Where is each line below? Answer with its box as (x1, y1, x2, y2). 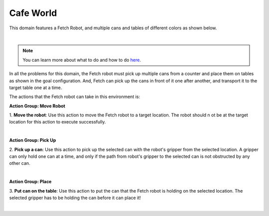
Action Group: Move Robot (9, 103, 66, 109)
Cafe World (9, 7, 57, 18)
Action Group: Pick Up (9, 137, 56, 143)
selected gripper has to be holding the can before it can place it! (9, 195, 141, 201)
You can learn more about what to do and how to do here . (22, 57, 141, 63)
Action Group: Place (9, 179, 52, 185)
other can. (9, 160, 30, 166)
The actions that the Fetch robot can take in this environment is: (9, 94, 140, 100)
